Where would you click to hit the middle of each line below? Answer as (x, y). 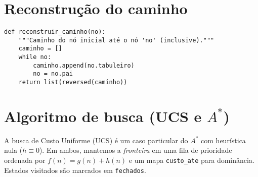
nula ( (13, 150)
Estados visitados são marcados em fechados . (75, 170)
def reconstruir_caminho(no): (55, 32)
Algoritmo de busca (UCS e (103, 116)
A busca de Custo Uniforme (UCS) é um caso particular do (96, 140)
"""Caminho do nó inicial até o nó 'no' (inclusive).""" (116, 40)
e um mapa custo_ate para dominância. (191, 160)
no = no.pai (53, 74)
